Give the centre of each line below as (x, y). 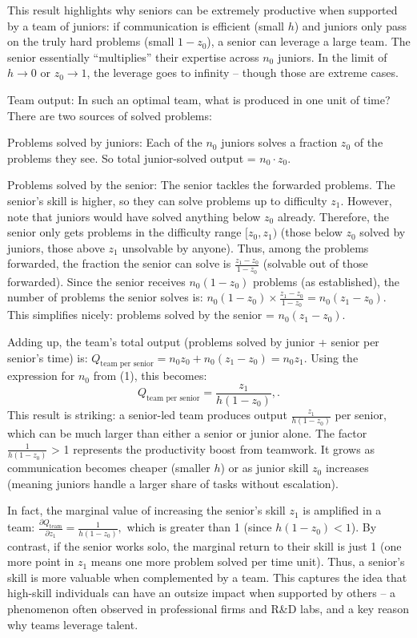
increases (347, 468)
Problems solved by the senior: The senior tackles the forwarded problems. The (201, 185)
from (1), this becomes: (150, 376)
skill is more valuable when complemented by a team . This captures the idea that (207, 577)
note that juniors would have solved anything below (134, 216)
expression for (41, 376)
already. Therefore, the (333, 216)
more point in (41, 561)
